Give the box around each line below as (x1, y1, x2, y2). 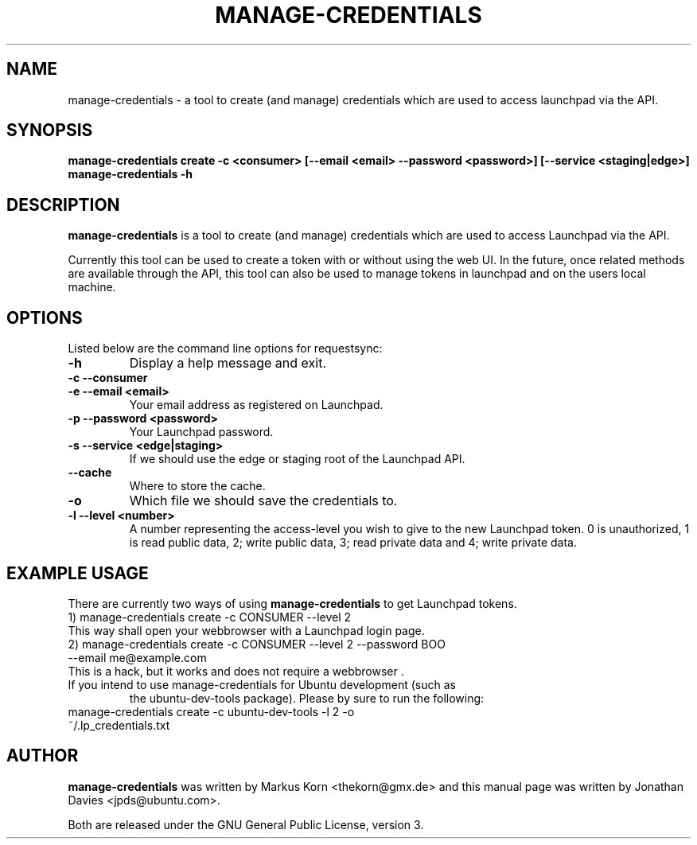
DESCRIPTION (6, 194, 120, 215)
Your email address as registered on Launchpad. (129, 398, 384, 412)
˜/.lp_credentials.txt (68, 718, 170, 732)
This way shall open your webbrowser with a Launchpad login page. (68, 623, 425, 637)
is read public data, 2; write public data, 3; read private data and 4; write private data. (129, 535, 577, 550)
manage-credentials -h (68, 167, 193, 181)
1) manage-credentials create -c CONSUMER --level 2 (68, 609, 352, 624)
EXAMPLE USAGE (6, 563, 149, 583)
